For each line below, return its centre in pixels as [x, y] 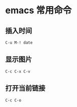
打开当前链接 [25, 88]
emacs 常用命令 [38, 10]
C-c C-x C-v [18, 72]
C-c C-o [13, 100]
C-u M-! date [19, 43]
